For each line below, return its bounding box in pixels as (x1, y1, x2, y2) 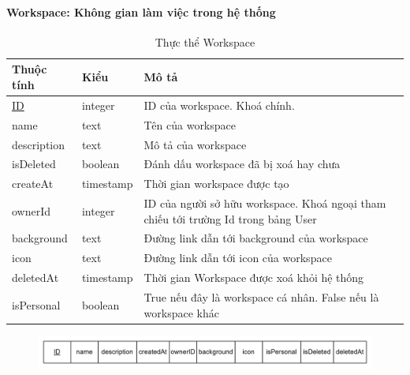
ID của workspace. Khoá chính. (143, 96, 295, 113)
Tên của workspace (143, 116, 236, 133)
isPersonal (12, 296, 61, 313)
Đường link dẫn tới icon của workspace (143, 249, 332, 266)
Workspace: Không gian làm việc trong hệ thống (6, 3, 276, 20)
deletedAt (12, 269, 59, 286)
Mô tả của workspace (143, 136, 247, 152)
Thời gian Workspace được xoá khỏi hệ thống (143, 269, 364, 286)
